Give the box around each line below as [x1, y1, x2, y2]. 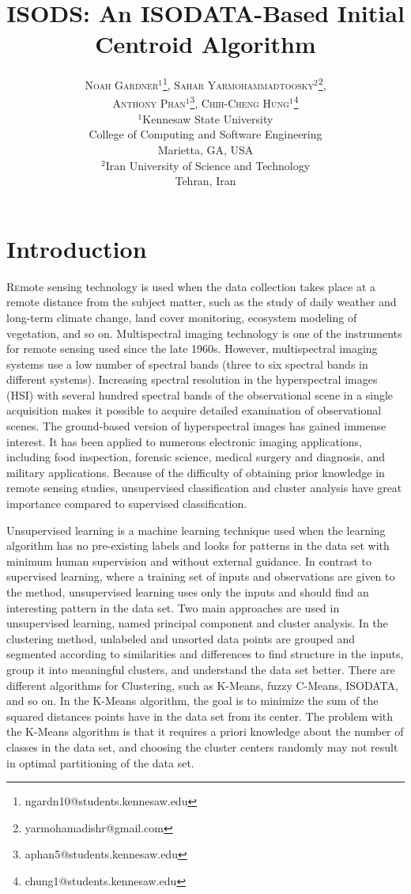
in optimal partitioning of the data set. [6, 754, 194, 771]
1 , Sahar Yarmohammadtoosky [162, 74, 315, 93]
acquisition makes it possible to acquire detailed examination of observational [6, 402, 382, 419]
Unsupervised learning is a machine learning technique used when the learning [6, 521, 386, 538]
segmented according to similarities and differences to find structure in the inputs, [6, 646, 404, 662]
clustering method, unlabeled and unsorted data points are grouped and [6, 630, 356, 646]
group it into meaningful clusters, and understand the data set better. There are [6, 661, 395, 677]
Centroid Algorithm [95, 28, 316, 60]
